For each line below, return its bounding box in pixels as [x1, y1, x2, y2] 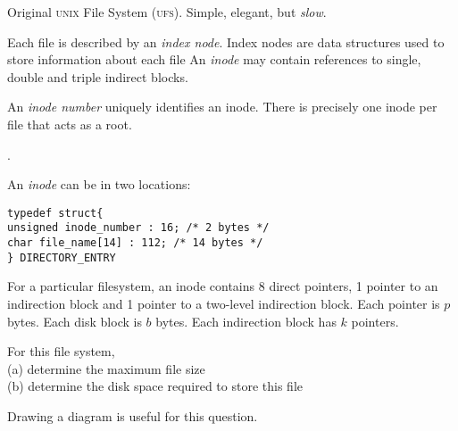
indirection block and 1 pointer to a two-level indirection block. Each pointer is [7, 294, 440, 312]
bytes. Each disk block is [7, 311, 142, 330]
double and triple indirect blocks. [7, 67, 188, 86]
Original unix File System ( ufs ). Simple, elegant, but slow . [7, 3, 327, 21]
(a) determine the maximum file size [7, 359, 205, 377]
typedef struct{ [7, 206, 104, 220]
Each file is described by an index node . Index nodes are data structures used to [7, 32, 445, 51]
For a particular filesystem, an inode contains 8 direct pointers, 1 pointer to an [7, 277, 438, 295]
